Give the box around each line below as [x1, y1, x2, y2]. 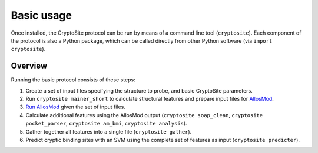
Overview [11, 61, 48, 71]
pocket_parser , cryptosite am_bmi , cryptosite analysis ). [25, 120, 188, 127]
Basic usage [11, 9, 72, 22]
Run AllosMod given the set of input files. [25, 103, 126, 111]
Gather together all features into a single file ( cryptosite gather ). [25, 128, 192, 135]
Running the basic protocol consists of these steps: [11, 76, 135, 83]
